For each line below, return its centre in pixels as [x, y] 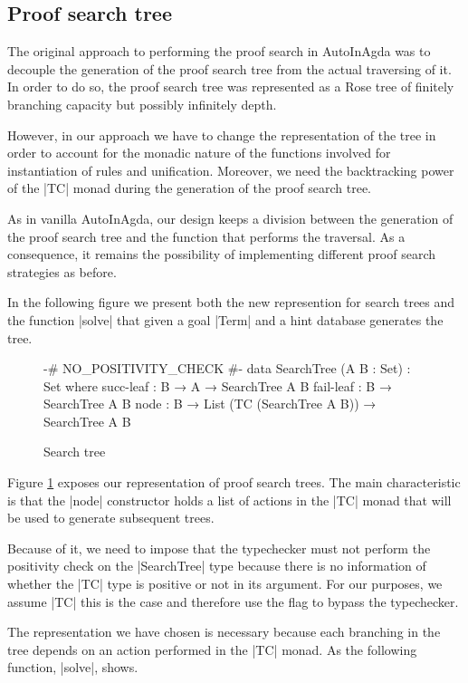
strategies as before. [62, 271]
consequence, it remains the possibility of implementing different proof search [222, 254]
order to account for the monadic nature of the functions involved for [199, 153]
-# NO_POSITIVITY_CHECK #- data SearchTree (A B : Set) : [227, 368]
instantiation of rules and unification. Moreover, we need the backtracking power [231, 170]
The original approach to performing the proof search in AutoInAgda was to [219, 51]
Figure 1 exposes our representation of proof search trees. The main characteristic [234, 482]
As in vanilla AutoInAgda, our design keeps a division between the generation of [230, 218]
